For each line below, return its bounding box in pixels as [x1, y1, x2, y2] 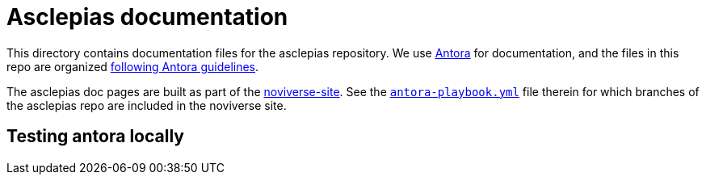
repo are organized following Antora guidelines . [6, 59, 259, 74]
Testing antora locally [6, 126, 184, 147]
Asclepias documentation [6, 3, 288, 31]
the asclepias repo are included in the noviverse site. [6, 98, 287, 112]
